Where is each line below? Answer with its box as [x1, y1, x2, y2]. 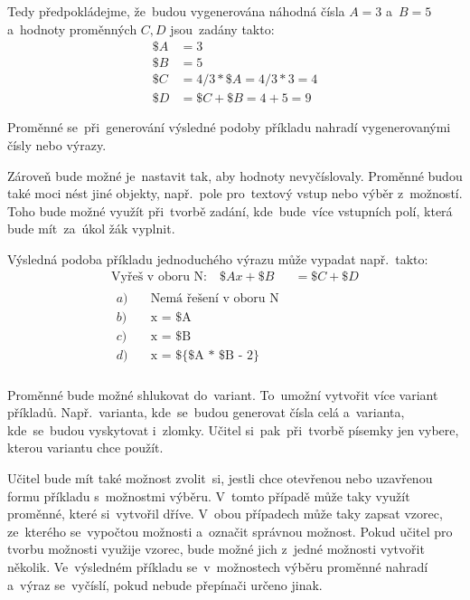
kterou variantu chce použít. [7, 438, 164, 457]
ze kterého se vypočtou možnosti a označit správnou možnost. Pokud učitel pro [7, 521, 453, 540]
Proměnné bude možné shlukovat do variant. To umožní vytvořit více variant [7, 385, 438, 404]
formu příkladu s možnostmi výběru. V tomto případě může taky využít [7, 486, 410, 505]
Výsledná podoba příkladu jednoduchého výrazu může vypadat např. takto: [7, 249, 428, 268]
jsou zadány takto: [170, 19, 275, 38]
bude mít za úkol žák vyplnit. [7, 219, 175, 238]
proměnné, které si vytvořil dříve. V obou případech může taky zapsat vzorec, [7, 504, 443, 523]
